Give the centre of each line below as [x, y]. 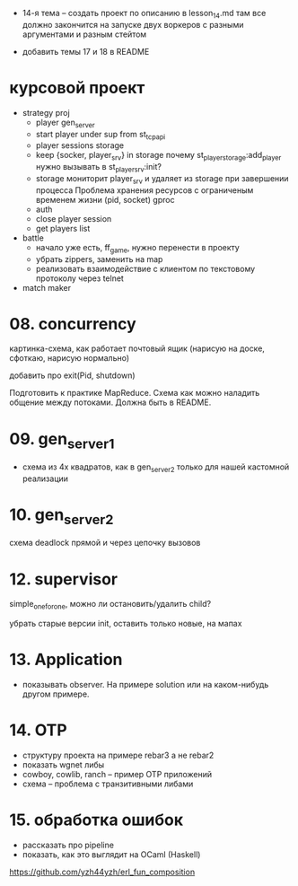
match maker [47, 287]
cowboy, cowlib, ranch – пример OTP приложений [117, 774]
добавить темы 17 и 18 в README [86, 51]
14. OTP [38, 730]
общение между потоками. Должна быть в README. [110, 402]
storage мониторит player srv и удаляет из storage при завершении [162, 179]
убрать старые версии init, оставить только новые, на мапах [126, 624]
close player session [74, 218]
